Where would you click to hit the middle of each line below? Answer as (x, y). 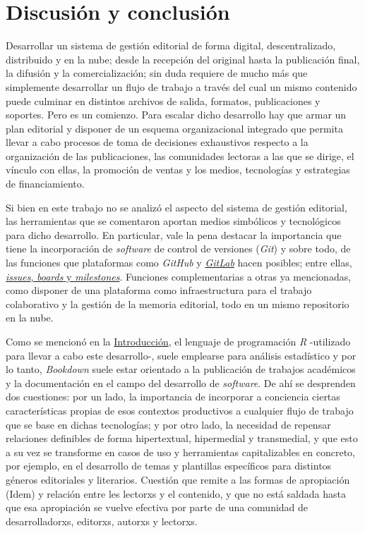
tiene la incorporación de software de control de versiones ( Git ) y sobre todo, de (178, 249)
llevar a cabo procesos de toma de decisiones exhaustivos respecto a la (157, 142)
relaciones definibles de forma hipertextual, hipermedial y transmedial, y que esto (182, 438)
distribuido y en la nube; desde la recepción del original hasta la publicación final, (183, 59)
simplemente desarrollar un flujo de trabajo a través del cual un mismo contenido (181, 86)
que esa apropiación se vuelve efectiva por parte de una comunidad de (157, 507)
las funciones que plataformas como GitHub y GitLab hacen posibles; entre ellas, (179, 263)
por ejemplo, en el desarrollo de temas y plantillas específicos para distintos (169, 466)
